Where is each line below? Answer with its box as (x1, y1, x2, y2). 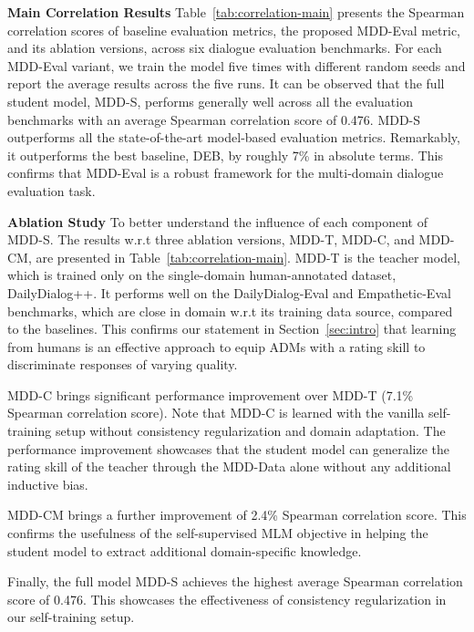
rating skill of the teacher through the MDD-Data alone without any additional (7, 457, 451, 476)
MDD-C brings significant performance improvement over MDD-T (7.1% (7, 385, 414, 404)
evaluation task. (7, 181, 96, 200)
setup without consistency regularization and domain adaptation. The (55, 421, 446, 440)
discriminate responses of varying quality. (7, 355, 238, 374)
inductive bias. (7, 474, 88, 493)
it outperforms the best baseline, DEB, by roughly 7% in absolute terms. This (7, 145, 443, 164)
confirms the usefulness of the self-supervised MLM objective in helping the (7, 523, 428, 543)
